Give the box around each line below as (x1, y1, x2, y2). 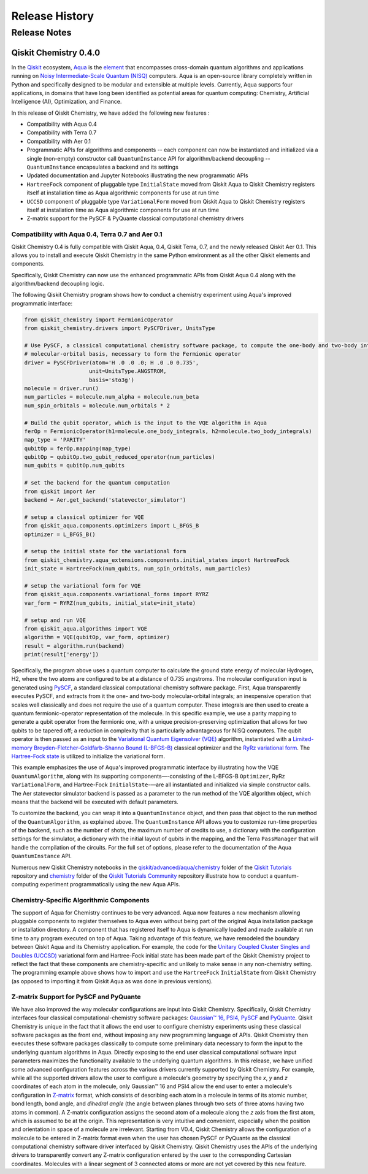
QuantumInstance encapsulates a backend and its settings (26, 163, 179, 171)
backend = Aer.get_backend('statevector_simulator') (24, 497, 186, 504)
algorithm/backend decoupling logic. (11, 280, 104, 288)
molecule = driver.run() (24, 385, 99, 392)
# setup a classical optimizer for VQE (24, 513, 144, 521)
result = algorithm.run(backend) (24, 642, 125, 650)
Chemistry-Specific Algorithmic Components (11, 896, 150, 905)
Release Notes (11, 27, 72, 38)
